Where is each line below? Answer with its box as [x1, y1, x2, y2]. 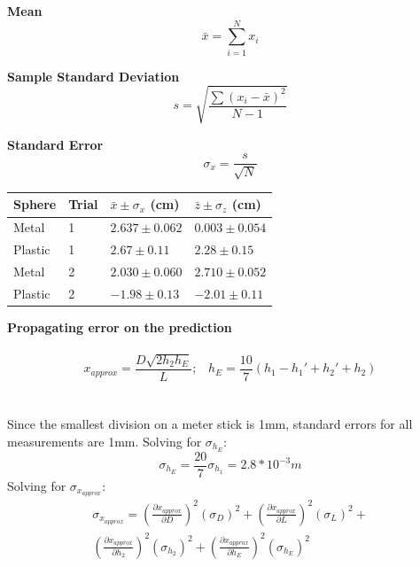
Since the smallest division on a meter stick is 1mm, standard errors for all [7, 415, 413, 433]
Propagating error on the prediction [7, 317, 232, 336]
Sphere [13, 195, 57, 214]
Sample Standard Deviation [7, 66, 180, 85]
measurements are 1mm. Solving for [7, 431, 202, 450]
